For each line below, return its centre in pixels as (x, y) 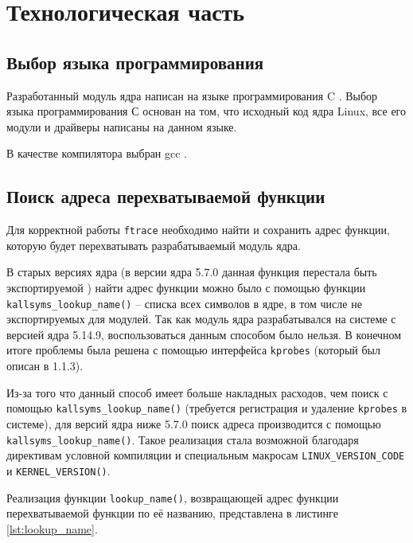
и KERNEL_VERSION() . (58, 470)
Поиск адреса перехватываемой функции (166, 196)
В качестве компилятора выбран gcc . (97, 153)
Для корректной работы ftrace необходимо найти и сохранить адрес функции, (198, 230)
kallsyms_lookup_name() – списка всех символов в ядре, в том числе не (184, 303)
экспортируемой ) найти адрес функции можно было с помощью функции (186, 287)
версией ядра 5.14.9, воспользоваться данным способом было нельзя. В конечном (204, 334)
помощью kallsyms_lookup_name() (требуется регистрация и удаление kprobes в (207, 408)
